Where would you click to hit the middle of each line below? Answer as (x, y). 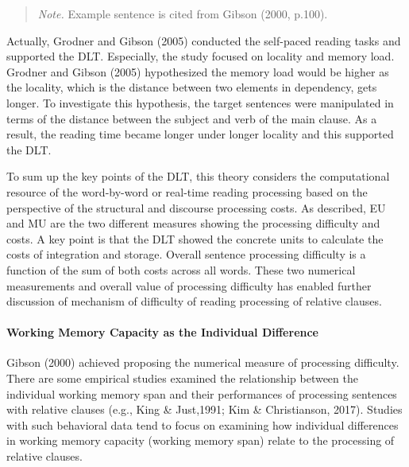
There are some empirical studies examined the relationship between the (182, 378)
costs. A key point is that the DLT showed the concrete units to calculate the (195, 238)
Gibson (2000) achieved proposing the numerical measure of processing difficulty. (203, 362)
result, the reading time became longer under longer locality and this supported (200, 134)
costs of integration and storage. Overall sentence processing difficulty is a (186, 254)
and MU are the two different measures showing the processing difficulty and (193, 223)
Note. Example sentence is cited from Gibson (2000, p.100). (183, 14)
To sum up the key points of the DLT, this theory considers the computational (198, 176)
